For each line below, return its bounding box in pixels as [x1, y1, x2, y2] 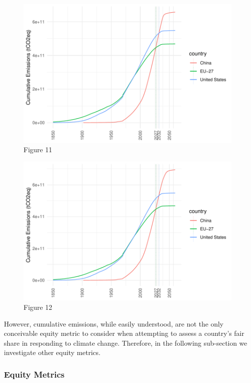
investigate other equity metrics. [4, 347, 100, 357]
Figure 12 [24, 302, 52, 312]
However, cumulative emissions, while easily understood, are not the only [4, 318, 224, 328]
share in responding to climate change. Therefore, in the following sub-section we [4, 337, 247, 348]
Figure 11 [24, 144, 52, 155]
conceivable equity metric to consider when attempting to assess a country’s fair [4, 328, 245, 338]
